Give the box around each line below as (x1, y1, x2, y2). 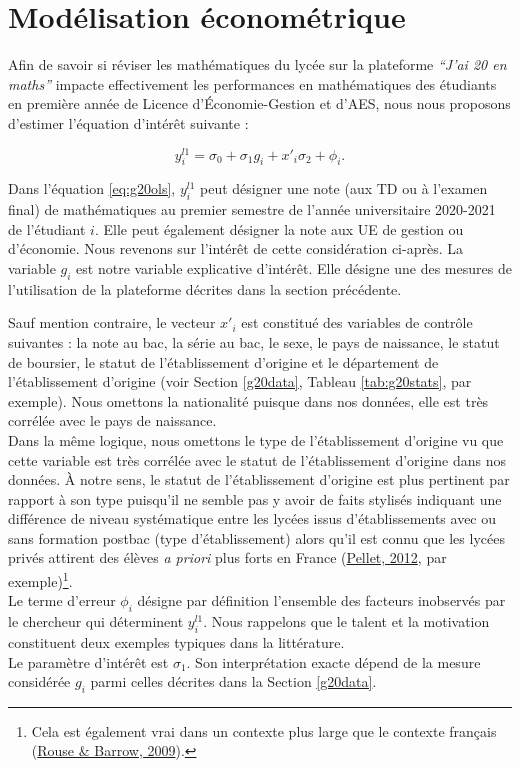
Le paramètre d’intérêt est (8, 651, 169, 672)
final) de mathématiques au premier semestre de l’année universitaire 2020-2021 (8, 199, 496, 220)
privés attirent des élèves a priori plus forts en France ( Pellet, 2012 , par (8, 547, 447, 568)
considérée (8, 671, 71, 692)
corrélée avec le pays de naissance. (8, 410, 217, 431)
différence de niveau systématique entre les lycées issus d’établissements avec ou (8, 508, 497, 529)
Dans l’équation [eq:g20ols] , (8, 178, 176, 199)
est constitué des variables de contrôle (241, 312, 473, 333)
